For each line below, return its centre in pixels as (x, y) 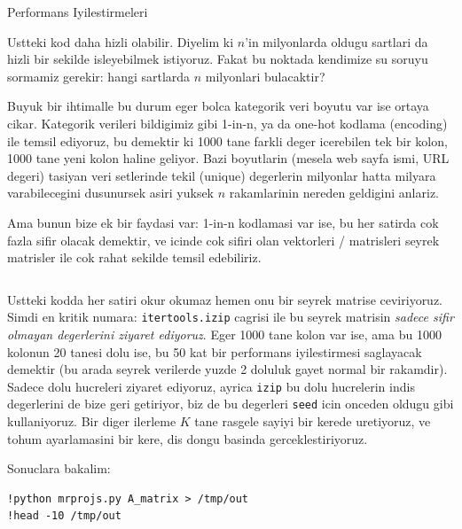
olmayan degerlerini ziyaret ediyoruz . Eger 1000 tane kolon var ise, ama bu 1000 (224, 334)
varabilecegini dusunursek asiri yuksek (111, 193)
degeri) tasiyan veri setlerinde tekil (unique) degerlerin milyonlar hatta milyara (222, 175)
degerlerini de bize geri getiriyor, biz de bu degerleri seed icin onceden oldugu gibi (231, 404)
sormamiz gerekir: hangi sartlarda (99, 76)
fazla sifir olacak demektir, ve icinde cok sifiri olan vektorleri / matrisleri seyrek (223, 240)
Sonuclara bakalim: (59, 468)
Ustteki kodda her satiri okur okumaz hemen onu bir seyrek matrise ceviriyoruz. (225, 299)
